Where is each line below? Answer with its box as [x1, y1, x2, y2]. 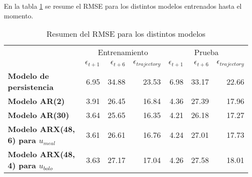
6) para [8, 134, 36, 146]
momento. [4, 10, 33, 20]
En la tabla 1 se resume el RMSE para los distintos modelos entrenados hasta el [4, 1, 242, 11]
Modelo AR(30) [8, 109, 69, 121]
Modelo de [8, 70, 49, 82]
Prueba [194, 46, 219, 58]
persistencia [8, 81, 54, 93]
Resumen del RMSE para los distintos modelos [47, 28, 205, 40]
